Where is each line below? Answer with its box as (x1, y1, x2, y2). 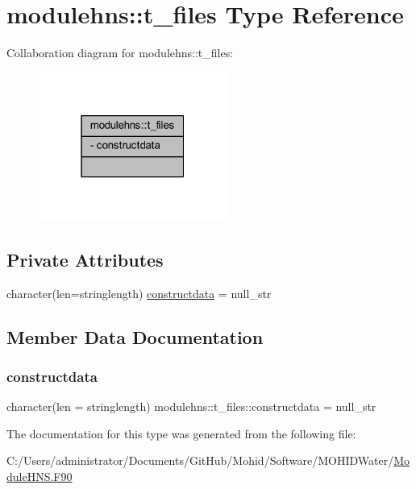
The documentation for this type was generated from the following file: (6, 425, 356, 441)
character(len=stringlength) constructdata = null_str (6, 284, 272, 301)
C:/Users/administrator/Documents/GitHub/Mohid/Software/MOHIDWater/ (6, 452, 394, 469)
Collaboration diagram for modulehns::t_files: (6, 44, 234, 61)
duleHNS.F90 (6, 467, 73, 484)
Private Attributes (6, 247, 164, 271)
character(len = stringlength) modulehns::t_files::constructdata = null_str (6, 398, 376, 415)
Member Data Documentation (6, 324, 264, 349)
